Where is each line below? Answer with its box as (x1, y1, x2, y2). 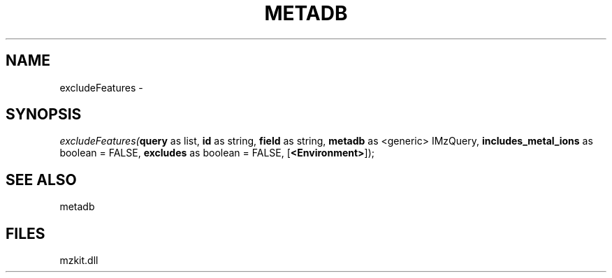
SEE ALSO (6, 170, 77, 189)
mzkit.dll (59, 254, 99, 267)
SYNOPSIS (6, 105, 82, 124)
